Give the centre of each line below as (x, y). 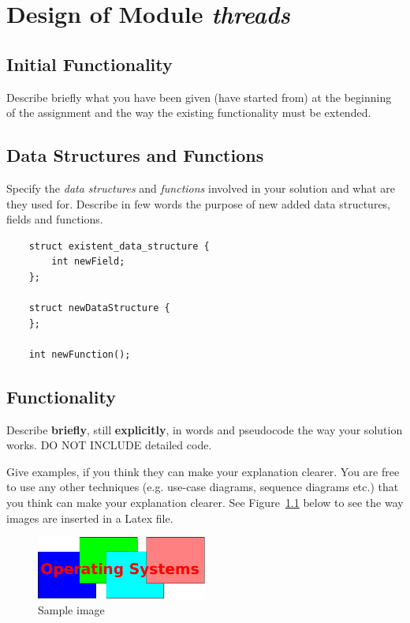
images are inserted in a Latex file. (90, 518)
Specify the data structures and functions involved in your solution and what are (201, 188)
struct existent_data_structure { (119, 246)
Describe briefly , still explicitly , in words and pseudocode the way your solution (205, 429)
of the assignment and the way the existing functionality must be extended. (189, 113)
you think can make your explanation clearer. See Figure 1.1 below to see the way (205, 503)
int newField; (88, 262)
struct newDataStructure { (99, 308)
